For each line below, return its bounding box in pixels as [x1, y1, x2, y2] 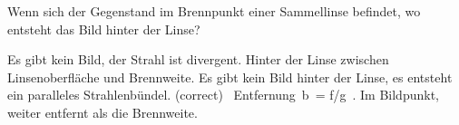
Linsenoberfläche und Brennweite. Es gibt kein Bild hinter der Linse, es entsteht [7, 67, 453, 86]
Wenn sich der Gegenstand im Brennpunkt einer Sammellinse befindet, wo [7, 2, 421, 20]
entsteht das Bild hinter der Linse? [7, 19, 200, 38]
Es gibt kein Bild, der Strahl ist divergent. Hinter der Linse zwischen [7, 50, 389, 69]
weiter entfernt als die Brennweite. [7, 102, 198, 121]
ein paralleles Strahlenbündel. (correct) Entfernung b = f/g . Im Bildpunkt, [7, 85, 439, 104]
